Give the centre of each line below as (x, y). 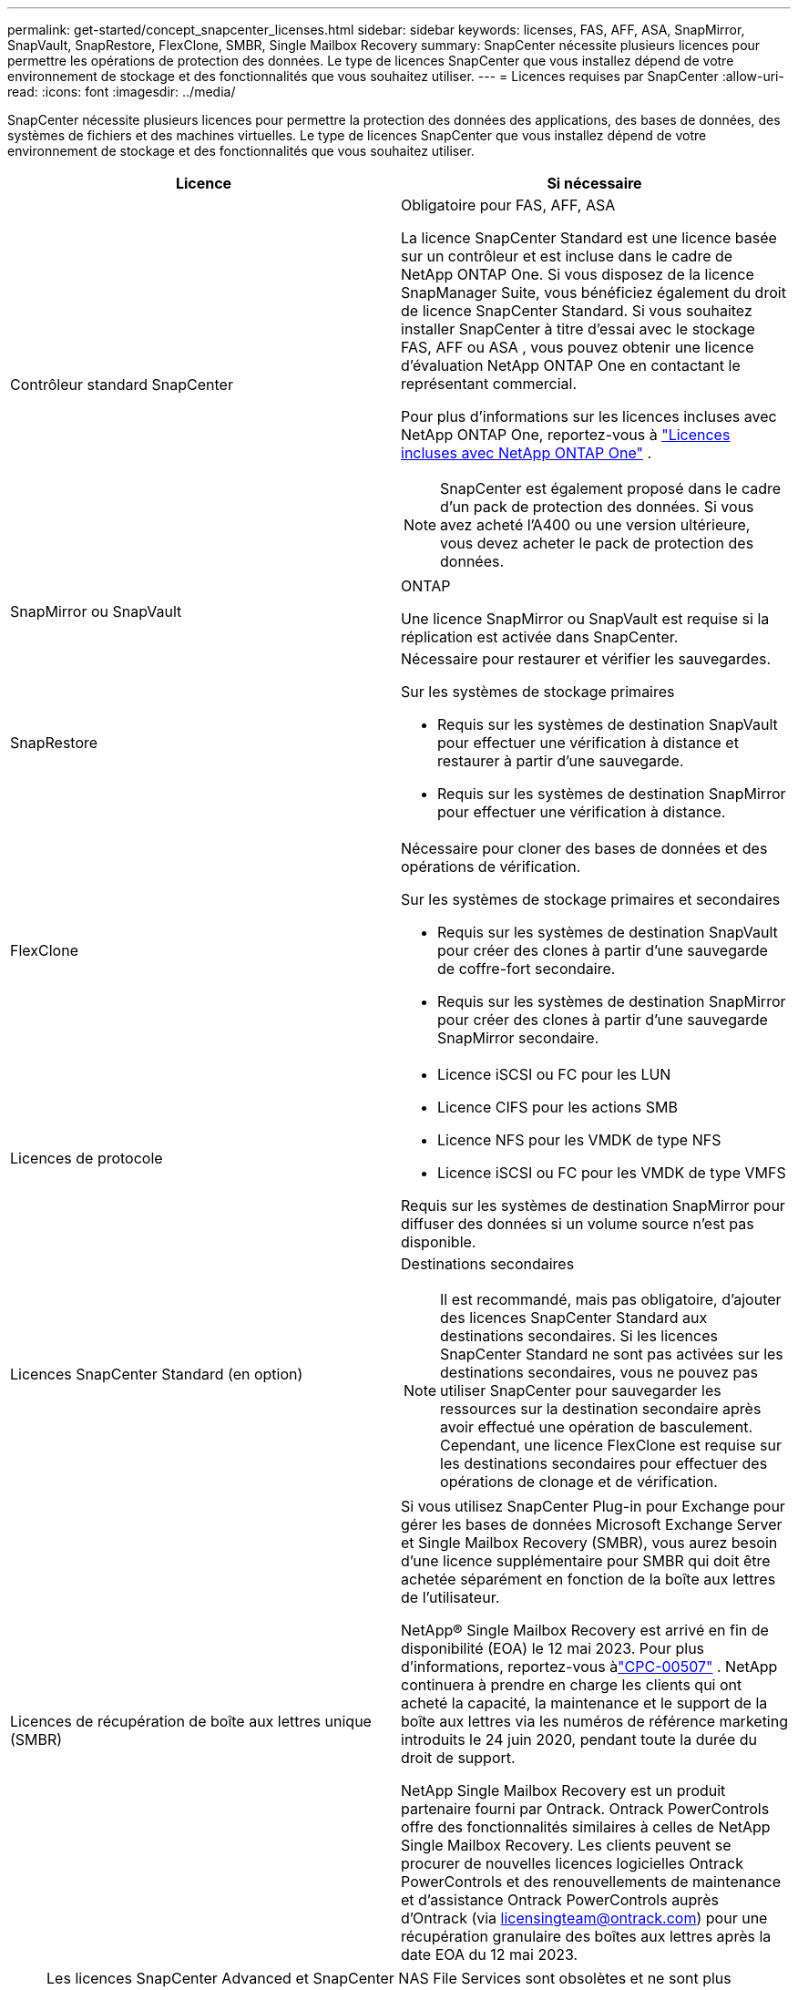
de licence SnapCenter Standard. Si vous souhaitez (577, 311)
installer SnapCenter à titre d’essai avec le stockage (578, 329)
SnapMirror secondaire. (518, 1038)
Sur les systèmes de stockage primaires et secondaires (591, 899)
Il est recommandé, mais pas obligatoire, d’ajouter (611, 1299)
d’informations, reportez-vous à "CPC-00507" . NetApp (589, 1667)
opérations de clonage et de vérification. (579, 1482)
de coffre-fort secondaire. (527, 969)
